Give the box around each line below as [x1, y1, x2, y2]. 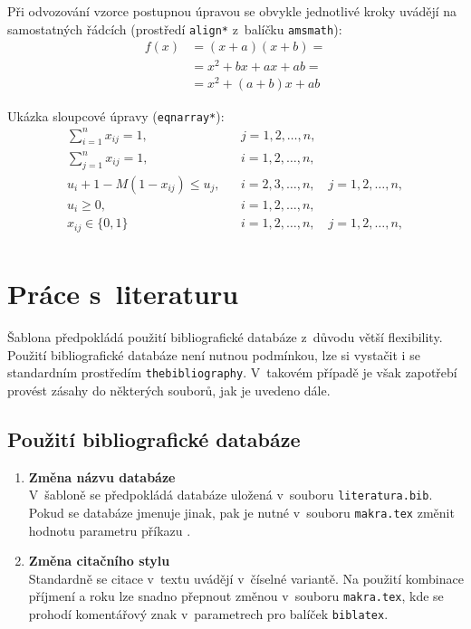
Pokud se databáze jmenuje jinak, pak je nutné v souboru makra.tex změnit [28, 502, 455, 521]
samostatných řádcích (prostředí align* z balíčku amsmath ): [7, 19, 342, 38]
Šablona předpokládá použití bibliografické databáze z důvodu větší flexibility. [7, 327, 443, 346]
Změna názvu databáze [28, 467, 176, 486]
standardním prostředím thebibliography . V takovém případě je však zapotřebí [7, 363, 457, 382]
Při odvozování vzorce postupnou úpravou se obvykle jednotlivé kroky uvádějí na [7, 2, 457, 20]
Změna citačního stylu [28, 551, 170, 570]
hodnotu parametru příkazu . [28, 520, 191, 539]
